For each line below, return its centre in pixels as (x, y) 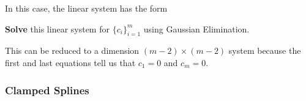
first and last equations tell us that (70, 62)
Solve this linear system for (57, 28)
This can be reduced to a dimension (72, 50)
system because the (265, 50)
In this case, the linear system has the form (86, 8)
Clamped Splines (47, 90)
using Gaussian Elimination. (196, 28)
